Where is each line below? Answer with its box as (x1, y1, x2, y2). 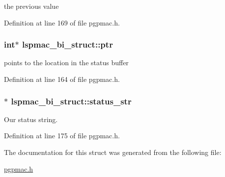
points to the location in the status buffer (4, 57, 129, 68)
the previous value (4, 1, 59, 11)
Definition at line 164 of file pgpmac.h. (4, 74, 120, 84)
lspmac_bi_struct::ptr (22, 38, 113, 51)
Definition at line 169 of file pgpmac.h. (4, 17, 120, 27)
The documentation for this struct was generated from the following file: (4, 147, 222, 157)
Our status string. (4, 114, 58, 124)
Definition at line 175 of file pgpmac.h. (4, 130, 120, 141)
